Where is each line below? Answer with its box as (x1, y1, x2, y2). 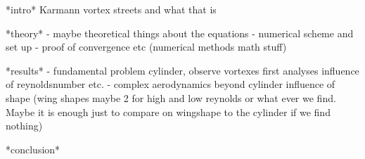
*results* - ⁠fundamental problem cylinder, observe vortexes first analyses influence (6, 63, 359, 77)
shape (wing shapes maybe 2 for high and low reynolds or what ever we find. (6, 90, 336, 105)
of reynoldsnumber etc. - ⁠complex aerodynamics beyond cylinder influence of (6, 77, 335, 91)
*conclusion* (6, 141, 60, 156)
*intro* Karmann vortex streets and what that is (6, 2, 217, 16)
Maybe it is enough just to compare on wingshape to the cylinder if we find (6, 104, 331, 119)
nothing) (6, 118, 43, 133)
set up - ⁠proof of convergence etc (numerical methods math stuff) (6, 39, 287, 54)
